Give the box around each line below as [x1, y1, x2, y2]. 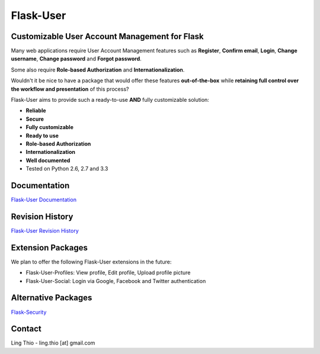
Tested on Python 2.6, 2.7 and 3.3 [25, 165, 108, 172]
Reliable [25, 107, 47, 114]
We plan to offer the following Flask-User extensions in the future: [11, 258, 172, 265]
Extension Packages [11, 243, 88, 253]
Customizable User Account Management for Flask [11, 31, 204, 41]
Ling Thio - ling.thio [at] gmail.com [11, 339, 95, 346]
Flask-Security [11, 308, 47, 316]
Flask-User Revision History [11, 227, 79, 234]
